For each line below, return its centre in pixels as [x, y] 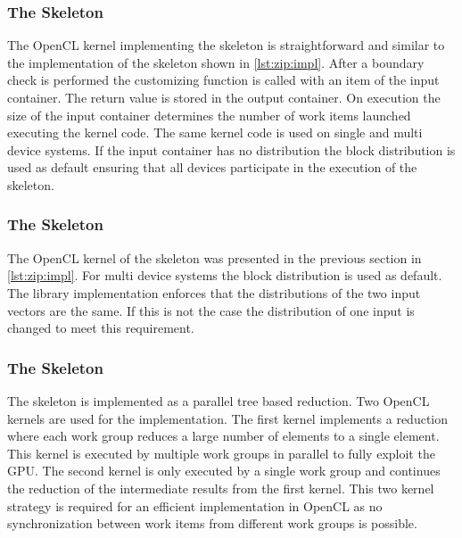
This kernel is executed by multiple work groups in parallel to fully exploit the [221, 453]
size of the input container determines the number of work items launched [209, 115]
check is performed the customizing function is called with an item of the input [223, 80]
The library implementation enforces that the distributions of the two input [214, 292]
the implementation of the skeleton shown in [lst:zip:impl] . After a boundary [216, 62]
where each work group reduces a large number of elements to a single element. [223, 436]
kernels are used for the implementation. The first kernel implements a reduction [228, 418]
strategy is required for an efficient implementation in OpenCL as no [195, 505]
